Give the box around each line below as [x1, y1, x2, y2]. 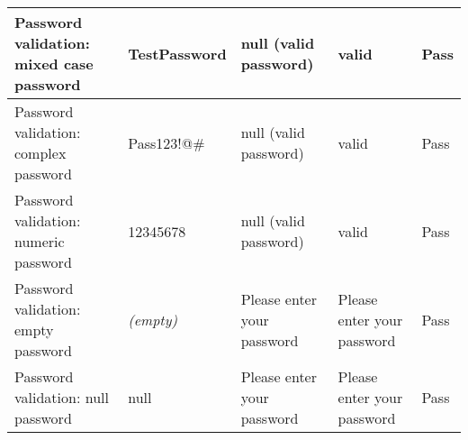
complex [14, 142, 67, 163]
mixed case [14, 53, 94, 74]
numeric [14, 231, 65, 252]
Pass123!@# [128, 132, 205, 153]
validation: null [14, 387, 109, 408]
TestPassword [128, 42, 227, 64]
